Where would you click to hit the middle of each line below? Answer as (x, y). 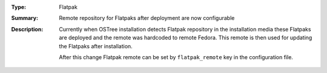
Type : (19, 7)
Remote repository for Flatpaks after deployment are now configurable (147, 18)
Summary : (25, 18)
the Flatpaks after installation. (96, 46)
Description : (27, 29)
